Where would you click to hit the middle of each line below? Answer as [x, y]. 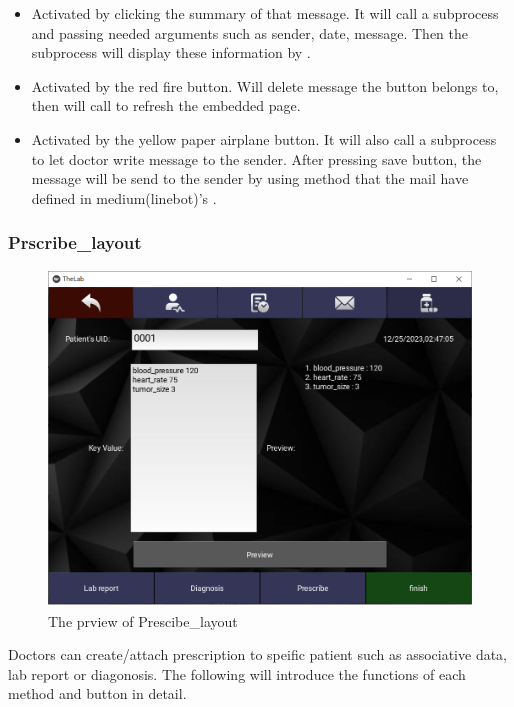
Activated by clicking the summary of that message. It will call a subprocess [265, 13]
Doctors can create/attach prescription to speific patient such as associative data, [258, 654]
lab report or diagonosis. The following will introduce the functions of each [237, 673]
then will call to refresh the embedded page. [166, 105]
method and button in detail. [97, 693]
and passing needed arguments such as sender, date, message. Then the [249, 32]
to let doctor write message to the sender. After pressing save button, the [256, 158]
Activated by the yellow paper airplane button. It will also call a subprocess [264, 138]
